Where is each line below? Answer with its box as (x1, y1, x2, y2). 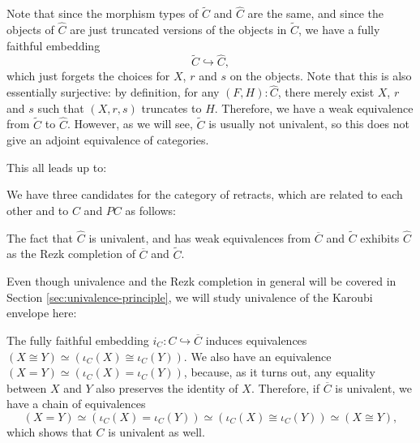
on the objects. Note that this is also (229, 67, 412, 84)
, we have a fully (298, 21, 380, 38)
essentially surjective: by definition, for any (6, 84, 220, 101)
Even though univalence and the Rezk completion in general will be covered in (6, 273, 396, 290)
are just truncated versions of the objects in (70, 21, 287, 38)
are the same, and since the (247, 5, 384, 22)
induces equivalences (205, 332, 307, 349)
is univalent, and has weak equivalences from (88, 229, 311, 246)
